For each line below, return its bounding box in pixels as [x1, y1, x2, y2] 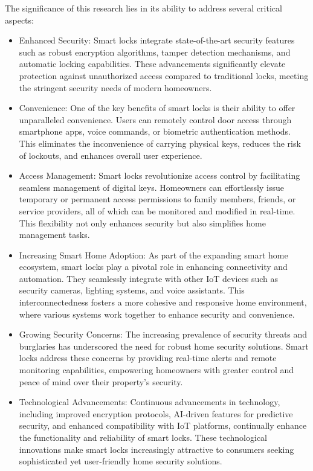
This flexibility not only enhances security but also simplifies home [19, 216, 266, 229]
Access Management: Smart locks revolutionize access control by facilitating [19, 169, 300, 182]
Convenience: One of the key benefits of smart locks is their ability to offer [19, 101, 295, 114]
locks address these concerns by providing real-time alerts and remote [19, 351, 277, 364]
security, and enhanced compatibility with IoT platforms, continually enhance [19, 419, 307, 432]
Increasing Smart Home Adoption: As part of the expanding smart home [19, 248, 288, 261]
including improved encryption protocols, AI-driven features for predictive [19, 407, 293, 420]
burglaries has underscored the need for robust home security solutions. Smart [19, 339, 309, 352]
